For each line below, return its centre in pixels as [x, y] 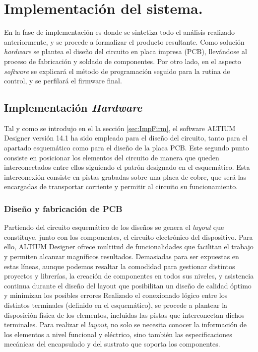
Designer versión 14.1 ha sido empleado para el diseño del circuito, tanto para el [126, 138]
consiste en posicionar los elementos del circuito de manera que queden [112, 157]
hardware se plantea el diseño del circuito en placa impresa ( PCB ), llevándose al [126, 51]
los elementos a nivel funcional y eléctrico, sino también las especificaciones [118, 334]
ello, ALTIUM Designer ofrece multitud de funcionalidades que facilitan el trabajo [129, 246]
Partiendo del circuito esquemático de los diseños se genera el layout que [114, 227]
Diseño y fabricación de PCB [63, 208]
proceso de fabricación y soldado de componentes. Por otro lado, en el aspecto [123, 61]
